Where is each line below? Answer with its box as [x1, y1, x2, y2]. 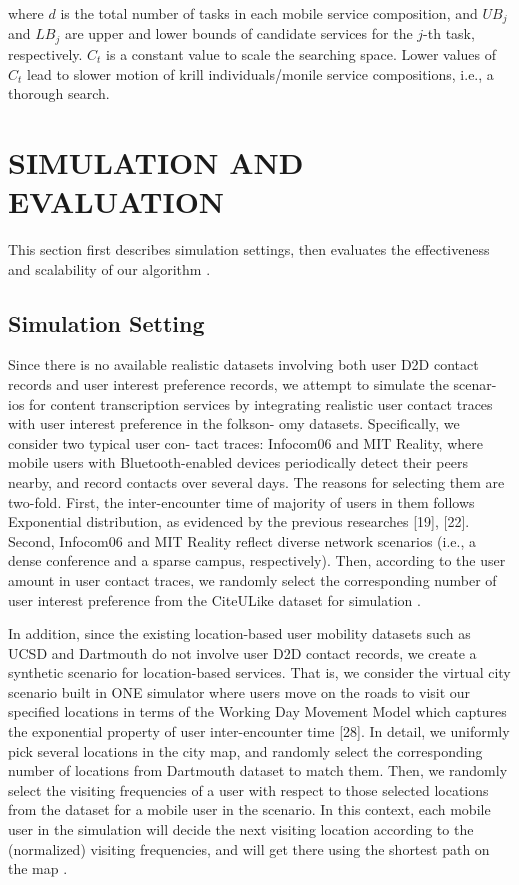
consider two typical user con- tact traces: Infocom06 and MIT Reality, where [8, 432, 483, 453]
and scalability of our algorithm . [8, 258, 211, 279]
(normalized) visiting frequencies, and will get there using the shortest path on [8, 838, 490, 859]
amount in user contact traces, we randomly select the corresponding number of [8, 569, 497, 590]
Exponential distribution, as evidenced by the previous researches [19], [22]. [8, 511, 470, 532]
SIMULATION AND [8, 141, 304, 182]
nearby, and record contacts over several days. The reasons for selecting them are [8, 471, 505, 492]
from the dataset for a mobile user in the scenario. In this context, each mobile [8, 799, 491, 820]
